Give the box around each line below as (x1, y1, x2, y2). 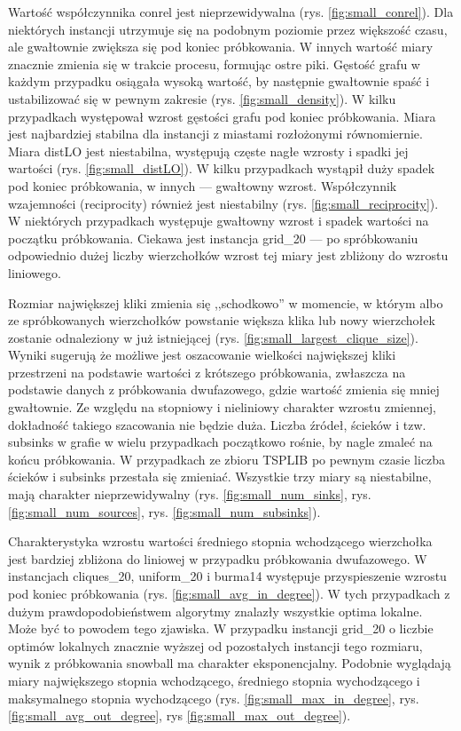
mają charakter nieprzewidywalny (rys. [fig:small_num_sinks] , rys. (8, 485, 371, 504)
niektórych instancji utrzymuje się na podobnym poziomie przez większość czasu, (8, 20, 448, 38)
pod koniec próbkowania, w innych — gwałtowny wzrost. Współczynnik (8, 176, 397, 195)
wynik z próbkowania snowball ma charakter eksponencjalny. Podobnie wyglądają (8, 654, 451, 672)
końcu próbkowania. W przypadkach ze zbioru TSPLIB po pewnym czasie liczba (8, 449, 446, 468)
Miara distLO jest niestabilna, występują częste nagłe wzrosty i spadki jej (8, 141, 409, 160)
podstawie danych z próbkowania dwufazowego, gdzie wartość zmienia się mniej (8, 380, 440, 399)
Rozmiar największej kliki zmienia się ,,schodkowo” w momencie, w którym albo (8, 293, 443, 312)
